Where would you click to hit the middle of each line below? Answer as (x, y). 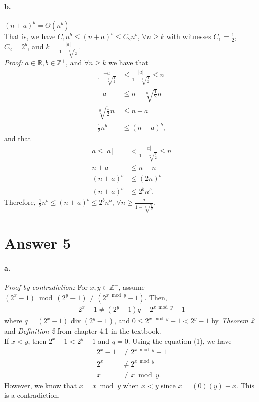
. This (245, 385)
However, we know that (41, 385)
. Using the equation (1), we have (180, 340)
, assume (132, 287)
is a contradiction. (32, 395)
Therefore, (20, 202)
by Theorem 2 (233, 321)
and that (17, 139)
